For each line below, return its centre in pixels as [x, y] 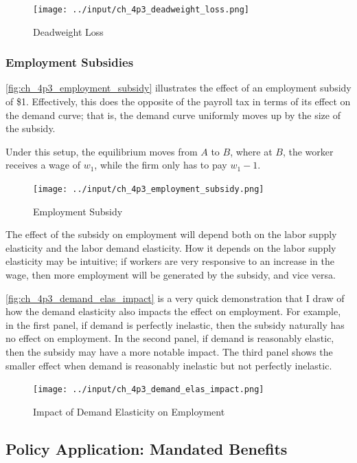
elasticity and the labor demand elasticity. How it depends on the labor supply [171, 247]
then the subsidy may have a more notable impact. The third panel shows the [169, 352]
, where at [251, 151]
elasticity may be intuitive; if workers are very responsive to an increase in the [170, 261]
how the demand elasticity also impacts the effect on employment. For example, [173, 311]
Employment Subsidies [70, 62]
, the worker [308, 151]
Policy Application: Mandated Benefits [147, 448]
